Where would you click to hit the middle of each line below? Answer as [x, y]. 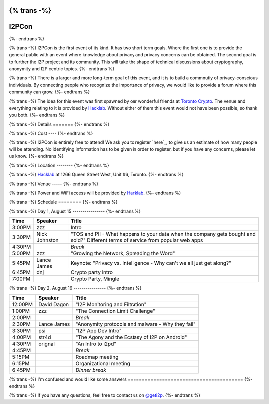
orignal [46, 344]
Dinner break [91, 370]
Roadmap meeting [97, 357]
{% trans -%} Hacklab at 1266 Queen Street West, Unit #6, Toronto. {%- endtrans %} [96, 175]
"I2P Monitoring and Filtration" [111, 304]
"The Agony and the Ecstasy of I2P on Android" [131, 337]
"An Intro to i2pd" [96, 344]
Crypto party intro [92, 272]
